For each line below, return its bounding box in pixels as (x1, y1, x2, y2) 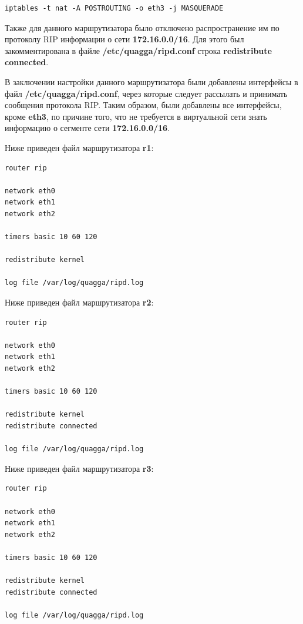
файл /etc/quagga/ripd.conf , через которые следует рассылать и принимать (5, 87, 288, 99)
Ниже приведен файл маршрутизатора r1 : (5, 141, 154, 153)
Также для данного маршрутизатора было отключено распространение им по (5, 21, 280, 33)
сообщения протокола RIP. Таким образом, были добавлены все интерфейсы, (5, 99, 282, 111)
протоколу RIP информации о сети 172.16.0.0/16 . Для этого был (5, 33, 244, 45)
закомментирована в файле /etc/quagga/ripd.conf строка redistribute (5, 44, 272, 56)
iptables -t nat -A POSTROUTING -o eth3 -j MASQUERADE (5, 4, 224, 12)
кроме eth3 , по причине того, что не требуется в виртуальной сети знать (5, 110, 267, 122)
